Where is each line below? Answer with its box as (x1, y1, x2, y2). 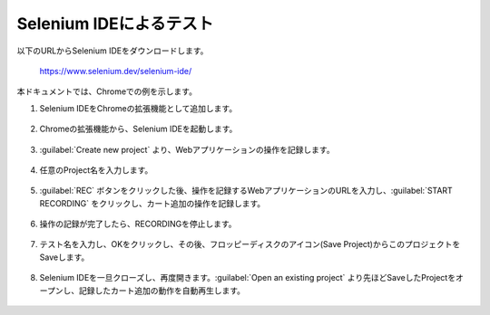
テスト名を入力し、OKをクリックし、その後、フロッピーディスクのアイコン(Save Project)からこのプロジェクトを (39, 239, 461, 250)
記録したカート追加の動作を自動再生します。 (78, 285, 245, 296)
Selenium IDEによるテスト (16, 14, 214, 33)
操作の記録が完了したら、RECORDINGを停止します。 (39, 218, 237, 230)
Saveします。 (39, 252, 90, 262)
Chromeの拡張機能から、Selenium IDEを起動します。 (39, 123, 238, 135)
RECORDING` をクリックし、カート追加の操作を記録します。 (39, 197, 266, 208)
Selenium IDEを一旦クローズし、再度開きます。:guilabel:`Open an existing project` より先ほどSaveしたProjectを (39, 272, 456, 283)
